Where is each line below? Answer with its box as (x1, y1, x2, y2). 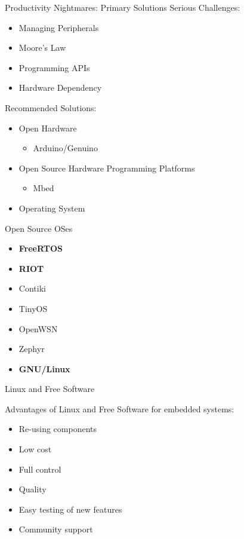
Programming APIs (18, 61, 90, 73)
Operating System (18, 201, 85, 214)
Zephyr (18, 342, 45, 355)
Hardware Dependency (18, 81, 102, 94)
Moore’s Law (18, 41, 66, 54)
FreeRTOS (18, 242, 63, 255)
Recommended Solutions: (5, 101, 97, 114)
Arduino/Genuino (33, 142, 98, 154)
